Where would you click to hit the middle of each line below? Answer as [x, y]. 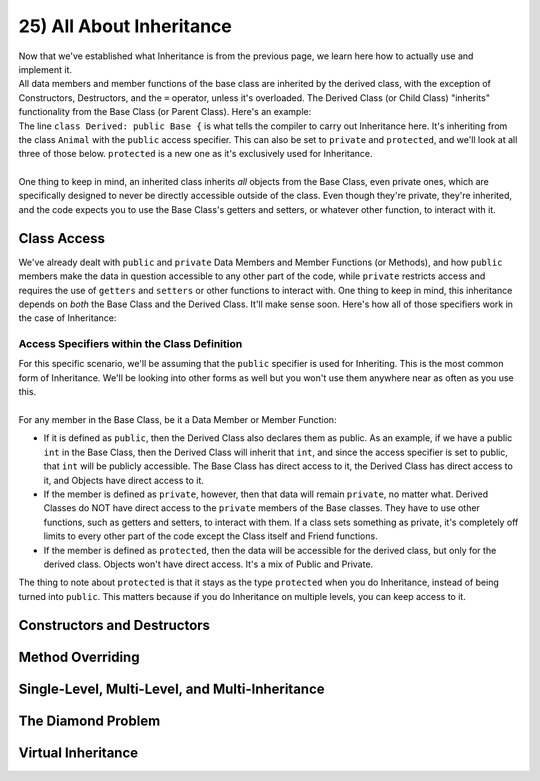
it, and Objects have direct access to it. [124, 480]
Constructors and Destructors [114, 625]
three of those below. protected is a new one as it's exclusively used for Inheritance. [196, 154]
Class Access [61, 238]
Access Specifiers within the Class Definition [130, 344]
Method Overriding [79, 656]
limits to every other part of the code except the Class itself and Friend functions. [211, 536]
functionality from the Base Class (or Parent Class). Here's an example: [165, 112]
